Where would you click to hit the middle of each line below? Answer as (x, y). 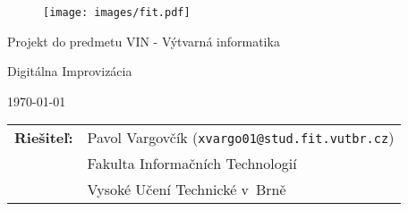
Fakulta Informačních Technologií (192, 164)
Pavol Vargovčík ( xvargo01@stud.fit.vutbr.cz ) (241, 138)
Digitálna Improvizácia (70, 71)
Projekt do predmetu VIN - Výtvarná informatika (144, 41)
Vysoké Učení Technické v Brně (187, 190)
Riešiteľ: (44, 138)
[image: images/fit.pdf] (117, 13)
